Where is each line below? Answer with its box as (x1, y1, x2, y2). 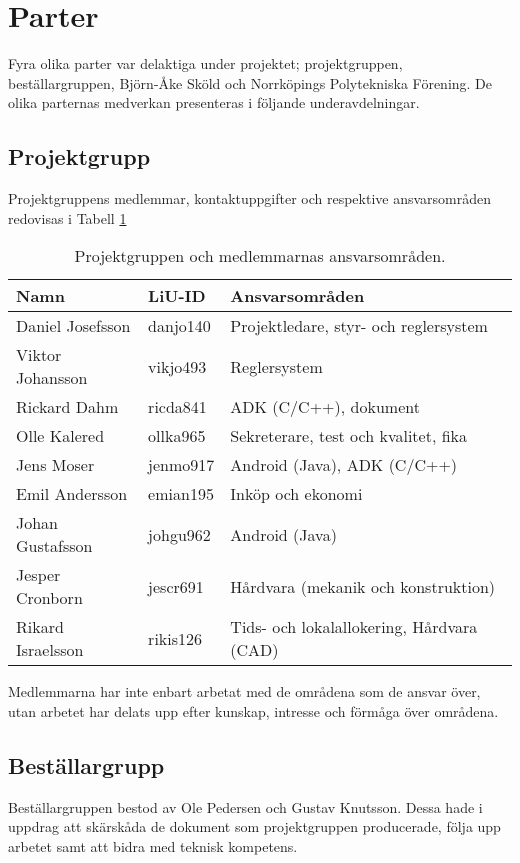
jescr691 (148, 574, 204, 598)
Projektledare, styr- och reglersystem (230, 314, 488, 338)
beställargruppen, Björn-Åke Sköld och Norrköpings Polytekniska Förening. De (8, 72, 493, 93)
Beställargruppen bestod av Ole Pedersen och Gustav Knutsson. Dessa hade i (8, 796, 483, 817)
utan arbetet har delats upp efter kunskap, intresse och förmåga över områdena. (8, 700, 499, 721)
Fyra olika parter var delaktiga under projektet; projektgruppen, (8, 53, 403, 74)
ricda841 (148, 395, 207, 419)
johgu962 (148, 522, 211, 546)
